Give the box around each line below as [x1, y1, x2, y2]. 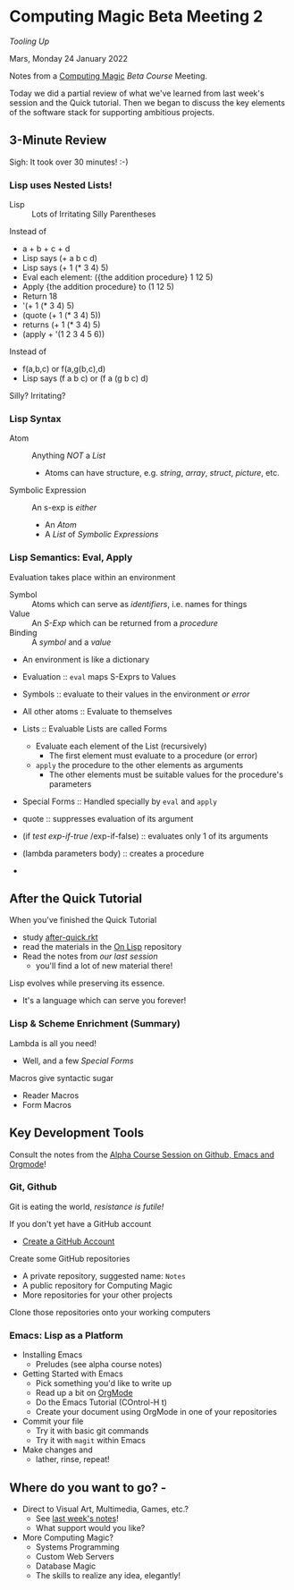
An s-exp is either [31, 503, 97, 513]
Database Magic [35, 1560, 97, 1571]
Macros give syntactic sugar [9, 1072, 114, 1083]
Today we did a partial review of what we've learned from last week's [9, 88, 265, 98]
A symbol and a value [31, 637, 112, 647]
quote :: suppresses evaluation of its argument [21, 813, 194, 824]
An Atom [44, 520, 78, 530]
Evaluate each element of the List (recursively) [35, 740, 207, 751]
